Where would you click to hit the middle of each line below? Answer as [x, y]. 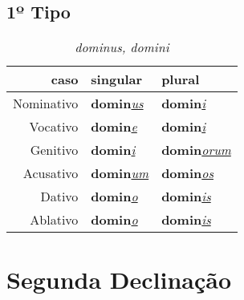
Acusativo [51, 173]
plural [181, 79]
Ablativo [54, 220]
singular [117, 79]
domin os [187, 173]
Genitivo [54, 150]
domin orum [196, 150]
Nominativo [46, 103]
